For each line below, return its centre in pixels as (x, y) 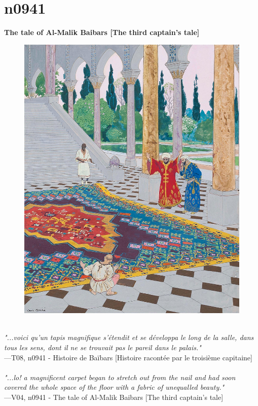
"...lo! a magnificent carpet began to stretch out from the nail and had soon (120, 377)
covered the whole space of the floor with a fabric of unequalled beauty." (114, 387)
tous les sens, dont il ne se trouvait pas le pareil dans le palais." (103, 347)
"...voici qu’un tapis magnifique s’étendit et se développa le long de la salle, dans (129, 337)
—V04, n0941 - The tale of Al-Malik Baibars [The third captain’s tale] (114, 397)
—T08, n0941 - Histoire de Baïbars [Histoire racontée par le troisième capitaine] (128, 357)
